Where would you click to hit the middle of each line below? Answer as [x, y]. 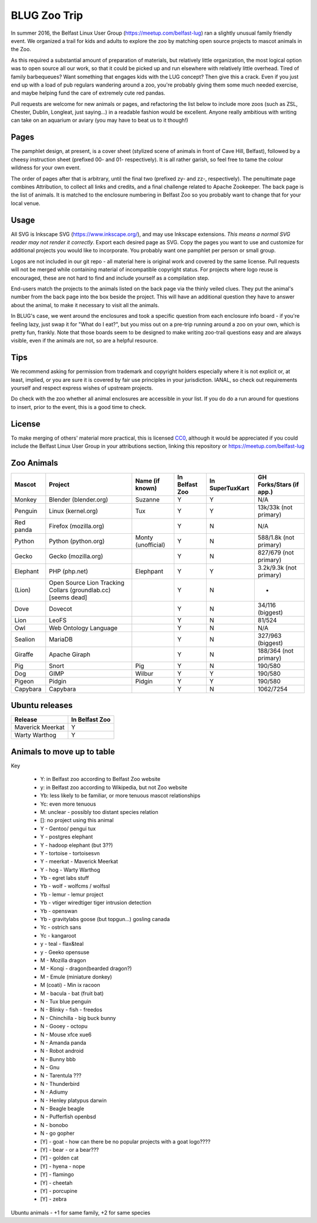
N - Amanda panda [63, 1042]
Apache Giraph [70, 654]
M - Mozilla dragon [63, 960]
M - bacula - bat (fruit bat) [72, 993]
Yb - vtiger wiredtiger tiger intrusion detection [96, 903]
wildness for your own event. [46, 168]
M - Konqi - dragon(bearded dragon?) [86, 969]
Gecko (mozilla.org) [76, 556]
